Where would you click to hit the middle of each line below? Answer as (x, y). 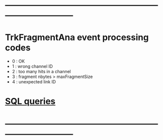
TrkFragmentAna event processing (77, 38)
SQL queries (30, 101)
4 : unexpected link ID (34, 82)
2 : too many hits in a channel (41, 72)
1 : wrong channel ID (33, 66)
